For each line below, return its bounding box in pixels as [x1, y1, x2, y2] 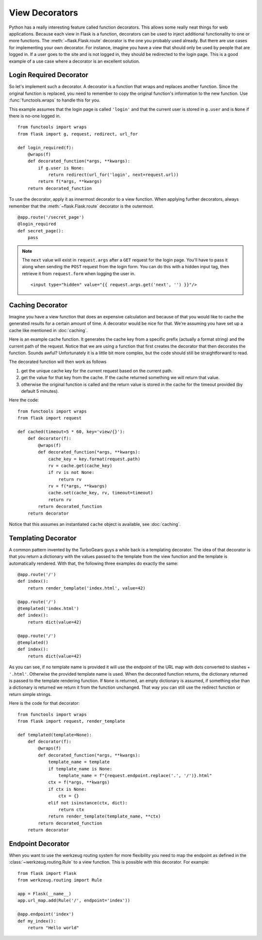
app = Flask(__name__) [17, 891, 72, 897]
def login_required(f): [17, 145, 74, 150]
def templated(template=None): [17, 732, 92, 737]
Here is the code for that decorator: [9, 700, 80, 706]
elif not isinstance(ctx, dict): [48, 800, 128, 805]
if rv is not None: [48, 470, 95, 475]
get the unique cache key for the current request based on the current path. [21, 367, 173, 374]
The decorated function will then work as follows [9, 359, 107, 365]
